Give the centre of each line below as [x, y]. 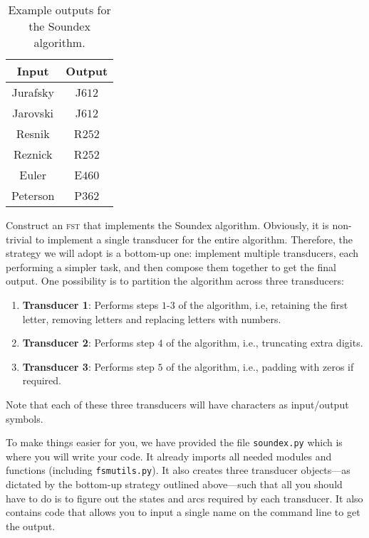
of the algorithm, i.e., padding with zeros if [260, 366]
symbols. [25, 418]
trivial [19, 239]
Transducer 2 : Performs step [88, 343]
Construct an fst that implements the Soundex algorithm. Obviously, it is [167, 225]
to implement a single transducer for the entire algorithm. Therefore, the [194, 239]
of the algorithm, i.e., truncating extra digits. [265, 343]
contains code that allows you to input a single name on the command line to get [183, 512]
